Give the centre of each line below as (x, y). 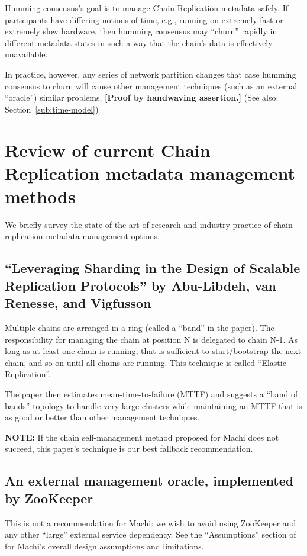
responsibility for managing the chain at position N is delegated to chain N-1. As (151, 339)
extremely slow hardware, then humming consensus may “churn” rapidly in (141, 31)
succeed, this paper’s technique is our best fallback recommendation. (129, 449)
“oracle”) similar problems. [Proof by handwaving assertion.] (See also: (142, 97)
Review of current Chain (108, 150)
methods (40, 196)
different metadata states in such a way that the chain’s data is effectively (139, 42)
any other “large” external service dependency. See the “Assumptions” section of (151, 534)
